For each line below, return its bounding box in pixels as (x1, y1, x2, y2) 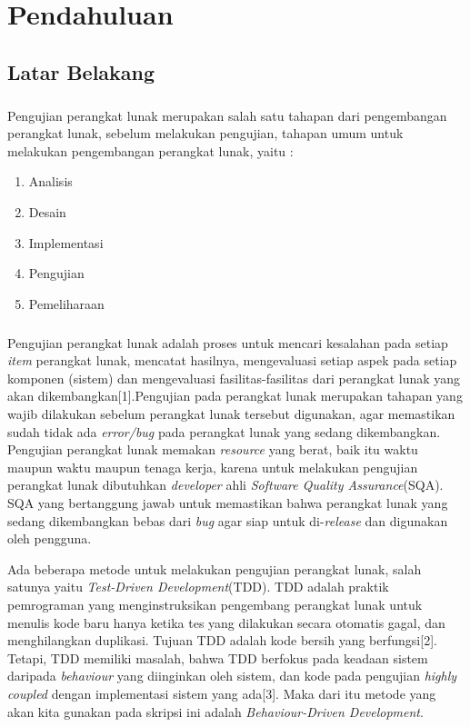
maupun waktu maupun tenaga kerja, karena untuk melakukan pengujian (7, 457, 418, 476)
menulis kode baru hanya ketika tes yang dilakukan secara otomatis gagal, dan (7, 612, 445, 632)
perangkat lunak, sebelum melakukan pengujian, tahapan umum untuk (7, 124, 404, 143)
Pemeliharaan (28, 294, 105, 313)
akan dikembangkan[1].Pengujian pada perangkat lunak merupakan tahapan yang (7, 386, 463, 405)
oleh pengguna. (7, 529, 92, 548)
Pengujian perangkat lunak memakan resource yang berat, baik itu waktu (7, 440, 418, 459)
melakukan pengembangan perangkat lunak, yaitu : (7, 141, 294, 160)
